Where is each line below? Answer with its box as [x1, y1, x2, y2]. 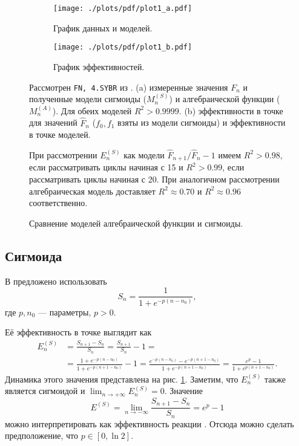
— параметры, [38, 305, 91, 318]
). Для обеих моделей [52, 104, 132, 117]
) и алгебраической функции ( [169, 92, 280, 105]
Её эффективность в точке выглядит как [5, 326, 152, 338]
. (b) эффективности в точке [179, 104, 283, 117]
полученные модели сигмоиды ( [29, 92, 147, 105]
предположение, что [5, 429, 79, 442]
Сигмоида [5, 246, 62, 265]
